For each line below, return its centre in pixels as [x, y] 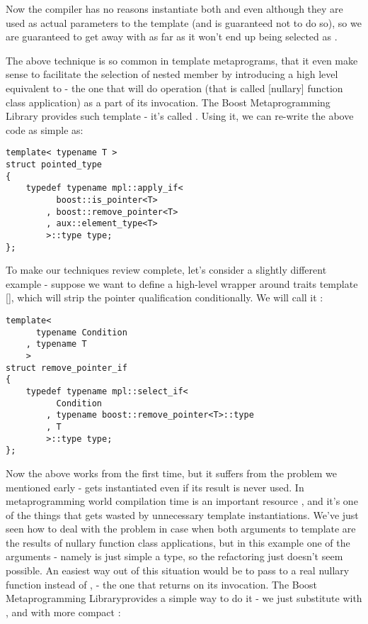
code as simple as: [45, 129]
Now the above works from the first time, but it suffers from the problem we [171, 473]
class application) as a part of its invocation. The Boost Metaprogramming [168, 102]
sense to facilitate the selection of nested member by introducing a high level [172, 74]
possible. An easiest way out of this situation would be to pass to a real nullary [178, 570]
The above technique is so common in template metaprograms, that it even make [182, 60]
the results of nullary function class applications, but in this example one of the [178, 542]
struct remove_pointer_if [67, 368]
